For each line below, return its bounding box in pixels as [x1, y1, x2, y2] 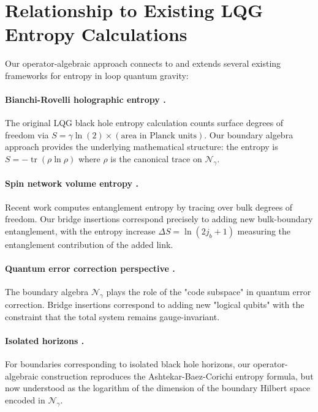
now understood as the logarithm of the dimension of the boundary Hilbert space [5, 381, 310, 394]
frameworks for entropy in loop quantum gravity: [5, 69, 189, 81]
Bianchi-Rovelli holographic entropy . [5, 93, 166, 106]
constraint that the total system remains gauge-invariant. [5, 310, 220, 323]
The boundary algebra [5, 285, 89, 298]
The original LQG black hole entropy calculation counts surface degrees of [5, 116, 284, 129]
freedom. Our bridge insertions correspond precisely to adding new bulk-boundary [5, 212, 313, 225]
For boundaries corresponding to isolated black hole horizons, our [5, 358, 251, 370]
